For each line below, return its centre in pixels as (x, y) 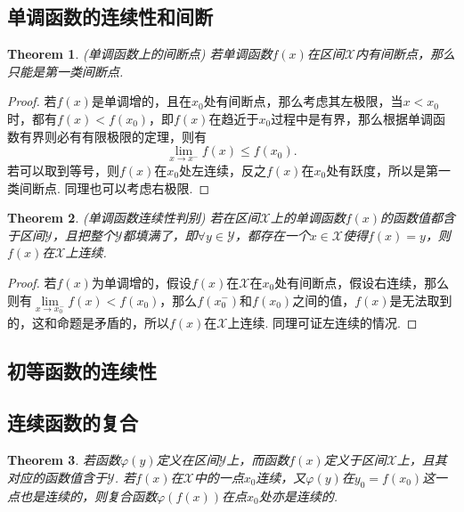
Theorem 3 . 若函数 (64, 460)
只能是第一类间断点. (65, 71)
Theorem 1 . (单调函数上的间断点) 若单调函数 (140, 54)
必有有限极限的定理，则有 (131, 136)
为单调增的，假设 (141, 282)
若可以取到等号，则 (63, 170)
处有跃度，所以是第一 (389, 170)
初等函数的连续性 (82, 370)
